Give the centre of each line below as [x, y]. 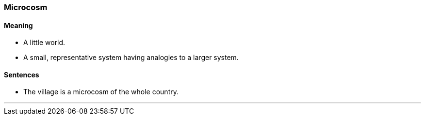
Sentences [22, 74]
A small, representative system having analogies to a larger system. [131, 58]
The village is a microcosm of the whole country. [101, 92]
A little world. [44, 43]
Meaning [18, 25]
